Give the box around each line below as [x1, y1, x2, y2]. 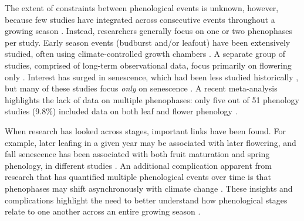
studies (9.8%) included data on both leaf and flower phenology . [5, 105, 238, 117]
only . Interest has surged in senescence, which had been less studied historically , [5, 70, 299, 83]
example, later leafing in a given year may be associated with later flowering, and [5, 136, 296, 148]
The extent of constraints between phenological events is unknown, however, [5, 2, 279, 13]
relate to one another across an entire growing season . [5, 205, 201, 217]
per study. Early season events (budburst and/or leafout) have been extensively [5, 36, 291, 48]
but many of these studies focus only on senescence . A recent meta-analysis [5, 82, 278, 94]
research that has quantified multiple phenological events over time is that [5, 171, 271, 183]
